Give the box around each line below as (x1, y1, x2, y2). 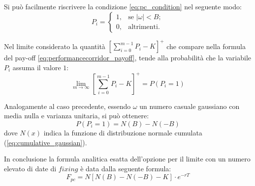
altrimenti (128, 24, 158, 31)
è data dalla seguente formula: (80, 163, 171, 173)
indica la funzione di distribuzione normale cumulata (43, 127, 202, 137)
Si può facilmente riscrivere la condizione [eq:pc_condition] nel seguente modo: (4, 1, 242, 11)
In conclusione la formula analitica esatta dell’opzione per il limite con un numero (4, 154, 251, 164)
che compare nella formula (166, 41, 246, 51)
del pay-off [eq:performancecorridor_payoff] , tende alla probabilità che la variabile (4, 53, 251, 63)
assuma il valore (12, 62, 61, 72)
